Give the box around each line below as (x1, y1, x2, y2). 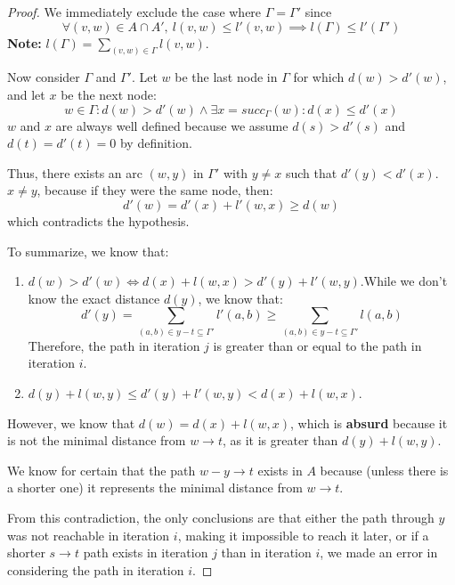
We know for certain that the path (7, 460, 196, 479)
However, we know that (7, 413, 135, 432)
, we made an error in (320, 543, 438, 562)
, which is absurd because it (290, 413, 448, 432)
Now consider (7, 68, 80, 86)
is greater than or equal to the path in (213, 336, 422, 354)
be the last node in (175, 68, 278, 86)
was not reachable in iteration (7, 525, 170, 544)
